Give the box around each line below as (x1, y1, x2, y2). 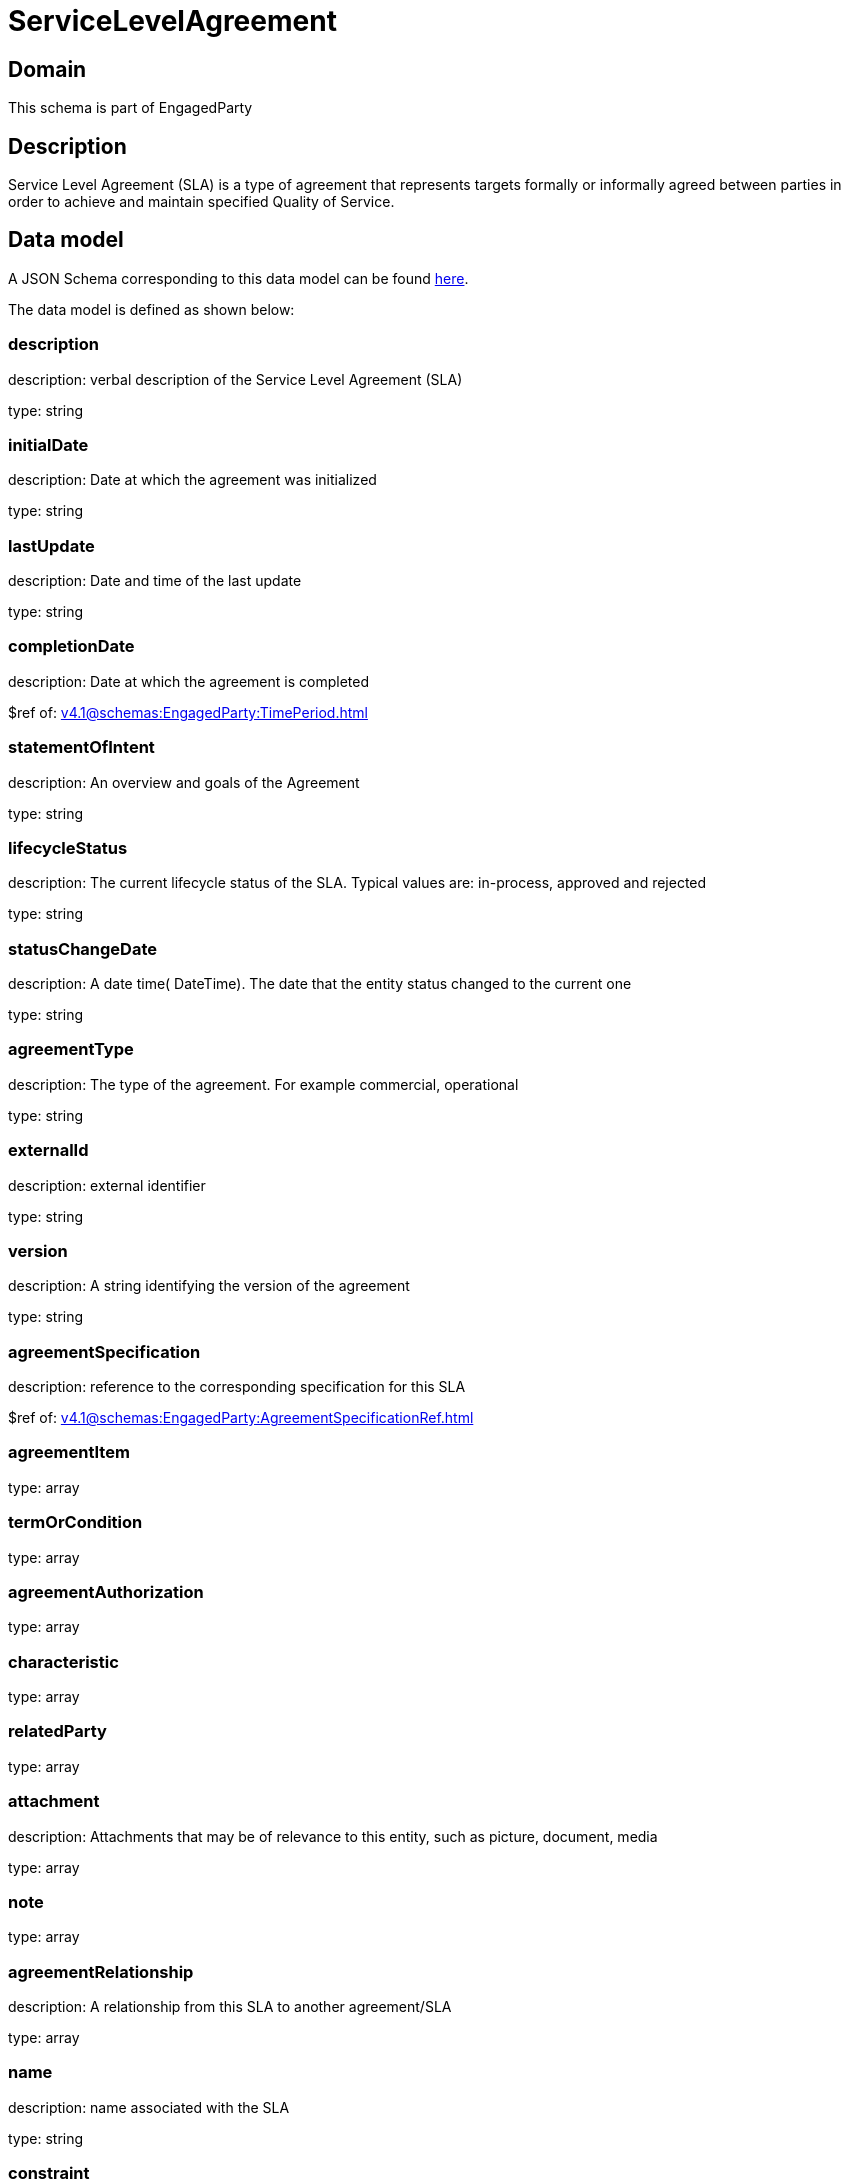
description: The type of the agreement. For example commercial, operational (8, 1075, 519, 1093)
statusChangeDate (8, 938, 158, 959)
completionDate (8, 636, 135, 657)
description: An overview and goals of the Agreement (8, 773, 360, 791)
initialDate (8, 434, 89, 455)
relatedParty (8, 1721, 107, 1742)
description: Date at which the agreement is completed (8, 672, 369, 690)
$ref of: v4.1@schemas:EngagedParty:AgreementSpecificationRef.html (8, 1409, 474, 1427)
